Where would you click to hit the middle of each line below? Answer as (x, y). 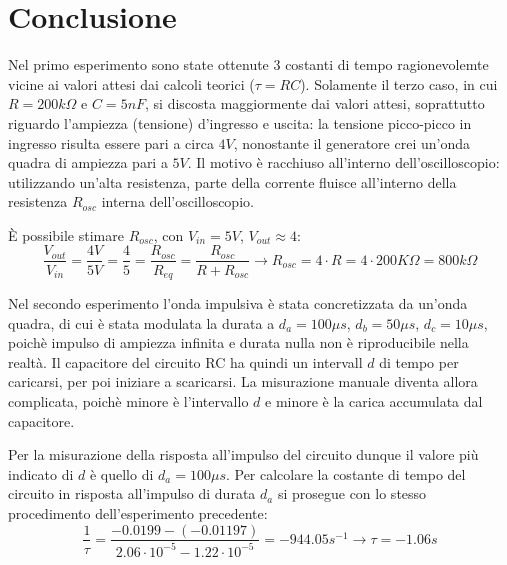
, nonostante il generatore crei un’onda (351, 142)
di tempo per (419, 361)
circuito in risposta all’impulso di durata (132, 493)
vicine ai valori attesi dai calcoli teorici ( (131, 83)
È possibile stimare (66, 234)
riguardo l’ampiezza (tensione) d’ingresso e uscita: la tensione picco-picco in (240, 122)
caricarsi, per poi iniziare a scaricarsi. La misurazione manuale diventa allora (243, 381)
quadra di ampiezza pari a (88, 162)
